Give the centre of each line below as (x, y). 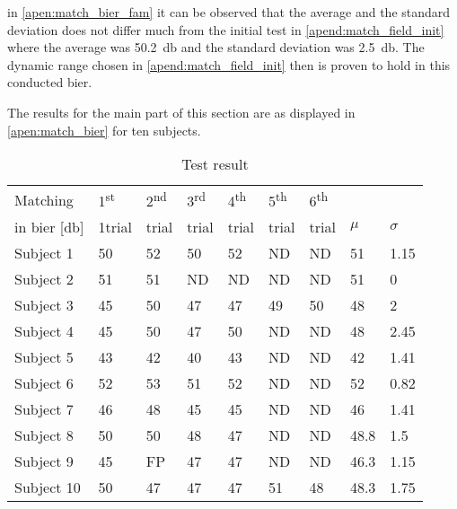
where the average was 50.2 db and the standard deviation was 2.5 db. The (216, 47)
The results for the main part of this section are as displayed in (181, 112)
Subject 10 (48, 487)
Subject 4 (44, 331)
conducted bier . (50, 82)
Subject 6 (44, 383)
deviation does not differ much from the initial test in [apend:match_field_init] (226, 29)
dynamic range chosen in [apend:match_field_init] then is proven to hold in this (229, 64)
